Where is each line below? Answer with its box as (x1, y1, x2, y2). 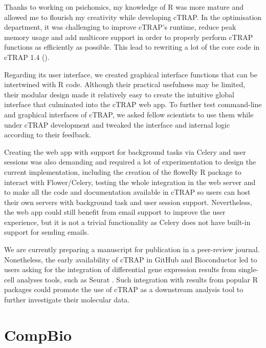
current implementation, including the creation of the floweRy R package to (4, 166, 241, 177)
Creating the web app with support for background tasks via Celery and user (4, 146, 246, 157)
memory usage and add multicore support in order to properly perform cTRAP (4, 31, 253, 42)
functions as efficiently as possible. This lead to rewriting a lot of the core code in (4, 42, 260, 52)
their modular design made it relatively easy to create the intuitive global (4, 89, 234, 99)
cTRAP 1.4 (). (4, 51, 50, 62)
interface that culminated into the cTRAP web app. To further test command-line (4, 99, 262, 110)
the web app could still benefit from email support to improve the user (4, 207, 226, 217)
